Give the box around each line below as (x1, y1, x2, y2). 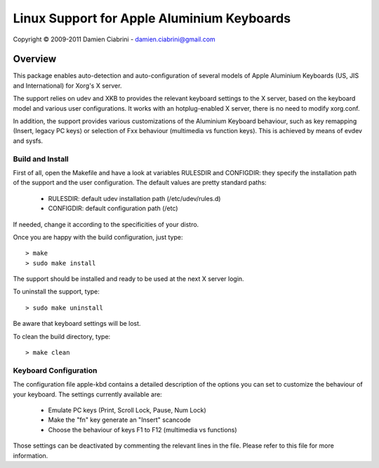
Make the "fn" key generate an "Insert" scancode (48, 415, 191, 424)
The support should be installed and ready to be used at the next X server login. (13, 275, 245, 283)
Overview (13, 53, 57, 65)
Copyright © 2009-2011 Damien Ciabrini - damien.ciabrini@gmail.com (13, 35, 215, 43)
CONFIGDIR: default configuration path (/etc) (48, 204, 178, 213)
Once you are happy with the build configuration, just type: (13, 233, 183, 241)
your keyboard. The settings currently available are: (13, 390, 163, 399)
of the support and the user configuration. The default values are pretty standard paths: (13, 179, 267, 187)
